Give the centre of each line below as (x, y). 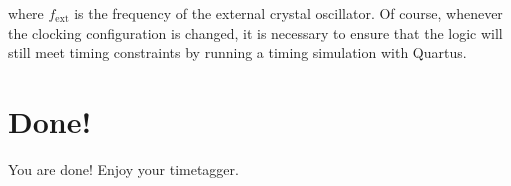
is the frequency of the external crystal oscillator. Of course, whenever (288, 13)
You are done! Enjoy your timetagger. (123, 168)
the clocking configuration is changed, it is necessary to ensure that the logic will (255, 32)
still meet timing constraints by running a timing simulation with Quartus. (237, 52)
